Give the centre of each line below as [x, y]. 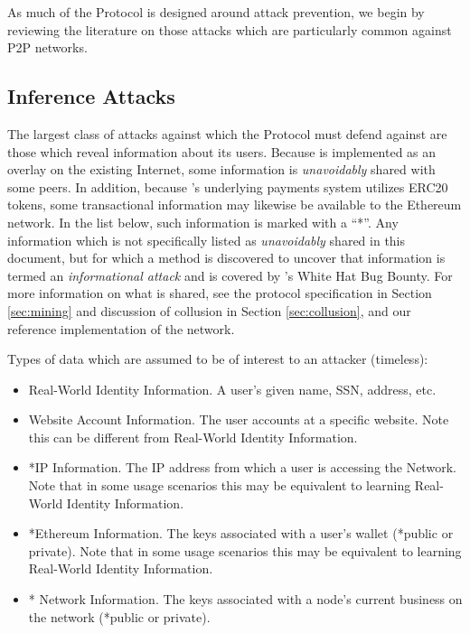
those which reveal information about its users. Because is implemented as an [222, 151]
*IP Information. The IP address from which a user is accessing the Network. [242, 467]
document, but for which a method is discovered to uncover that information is [226, 258]
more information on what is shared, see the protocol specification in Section [220, 293]
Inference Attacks [91, 96]
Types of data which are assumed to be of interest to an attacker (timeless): [218, 359]
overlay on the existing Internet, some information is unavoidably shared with [221, 169]
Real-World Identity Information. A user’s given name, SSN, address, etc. [232, 389]
